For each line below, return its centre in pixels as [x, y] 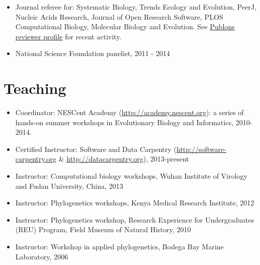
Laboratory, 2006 [42, 256]
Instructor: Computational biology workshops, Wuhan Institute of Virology [132, 176]
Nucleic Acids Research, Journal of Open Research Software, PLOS [119, 16]
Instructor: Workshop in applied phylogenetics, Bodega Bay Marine [119, 247]
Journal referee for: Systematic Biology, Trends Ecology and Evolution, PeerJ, [136, 7]
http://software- [202, 149]
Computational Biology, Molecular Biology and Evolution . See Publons [125, 26]
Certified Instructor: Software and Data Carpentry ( [96, 149]
